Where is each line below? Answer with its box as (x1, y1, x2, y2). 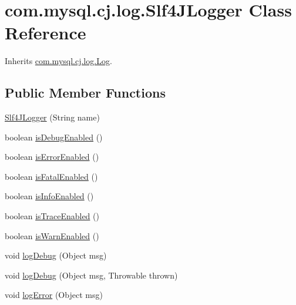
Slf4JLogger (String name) (5, 111, 100, 123)
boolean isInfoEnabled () (5, 190, 94, 202)
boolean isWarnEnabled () (5, 229, 99, 242)
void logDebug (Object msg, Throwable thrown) (5, 269, 178, 281)
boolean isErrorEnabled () (5, 150, 99, 163)
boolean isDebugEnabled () (5, 130, 103, 143)
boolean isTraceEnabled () (5, 210, 99, 222)
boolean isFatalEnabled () (5, 170, 98, 182)
